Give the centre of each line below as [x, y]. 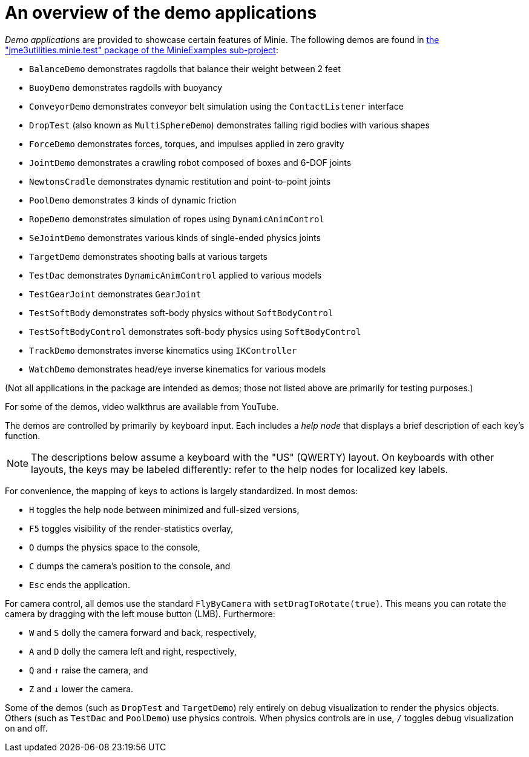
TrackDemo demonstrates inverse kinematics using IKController [163, 350]
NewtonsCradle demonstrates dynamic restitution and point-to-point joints [180, 181]
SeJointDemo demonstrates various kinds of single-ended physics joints [175, 237]
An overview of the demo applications [161, 13]
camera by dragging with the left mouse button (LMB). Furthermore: [140, 613]
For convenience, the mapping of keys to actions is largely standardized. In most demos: [181, 491]
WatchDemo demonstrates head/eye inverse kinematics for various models [178, 369]
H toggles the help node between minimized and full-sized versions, [164, 509]
